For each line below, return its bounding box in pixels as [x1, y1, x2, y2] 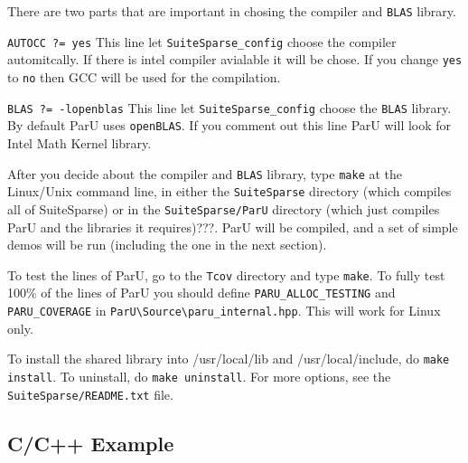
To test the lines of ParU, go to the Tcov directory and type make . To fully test [7, 265, 445, 284]
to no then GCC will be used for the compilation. [7, 67, 281, 86]
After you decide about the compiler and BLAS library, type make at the [7, 164, 403, 183]
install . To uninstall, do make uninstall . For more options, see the [7, 366, 391, 385]
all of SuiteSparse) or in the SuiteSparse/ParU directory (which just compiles [7, 199, 440, 218]
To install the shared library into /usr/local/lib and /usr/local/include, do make [7, 349, 450, 368]
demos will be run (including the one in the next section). [7, 235, 327, 254]
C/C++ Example [7, 429, 174, 457]
